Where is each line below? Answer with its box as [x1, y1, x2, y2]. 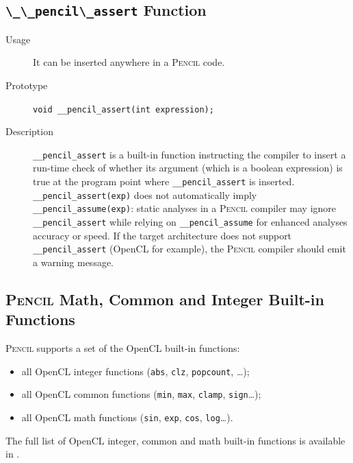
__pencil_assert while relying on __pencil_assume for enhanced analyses [33, 215, 348, 229]
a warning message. [33, 254, 114, 269]
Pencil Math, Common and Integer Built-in [5, 288, 324, 309]
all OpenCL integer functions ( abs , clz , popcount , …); [21, 364, 250, 378]
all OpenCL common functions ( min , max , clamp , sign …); [21, 387, 261, 401]
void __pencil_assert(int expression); [33, 104, 214, 115]
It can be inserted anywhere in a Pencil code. [33, 55, 225, 69]
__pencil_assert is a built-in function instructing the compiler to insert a [33, 147, 346, 161]
